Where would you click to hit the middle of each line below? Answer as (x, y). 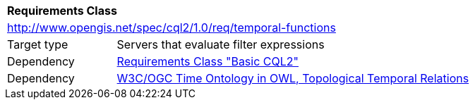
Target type (38, 44)
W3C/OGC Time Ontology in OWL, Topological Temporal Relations (293, 78)
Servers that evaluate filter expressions (221, 44)
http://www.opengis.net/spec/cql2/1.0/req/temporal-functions (172, 27)
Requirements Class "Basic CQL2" (208, 61)
